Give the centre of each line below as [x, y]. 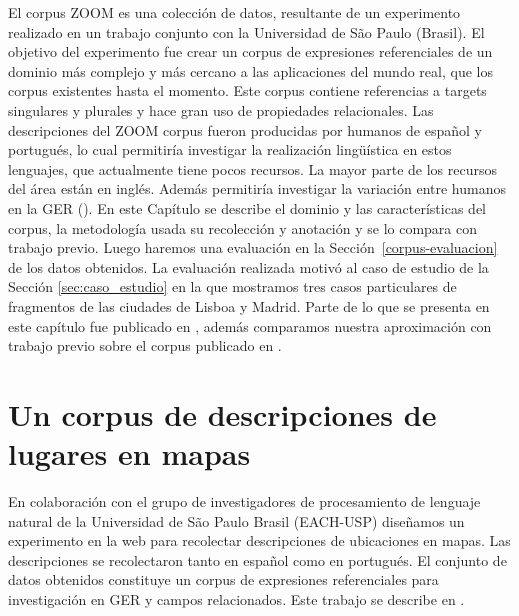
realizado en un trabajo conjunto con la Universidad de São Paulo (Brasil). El [246, 31]
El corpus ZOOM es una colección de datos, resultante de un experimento [234, 12]
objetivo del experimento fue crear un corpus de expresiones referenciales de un [250, 51]
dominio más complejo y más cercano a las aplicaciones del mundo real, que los [250, 70]
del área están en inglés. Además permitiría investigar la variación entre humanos [257, 188]
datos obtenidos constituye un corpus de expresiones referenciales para [223, 579]
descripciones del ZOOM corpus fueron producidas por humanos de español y [245, 129]
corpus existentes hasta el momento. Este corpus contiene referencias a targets [247, 90]
